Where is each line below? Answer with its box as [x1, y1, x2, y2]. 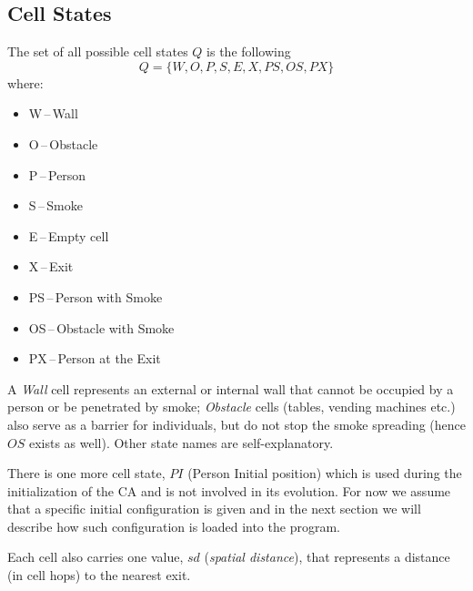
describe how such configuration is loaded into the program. [7, 516, 340, 535]
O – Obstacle [28, 134, 98, 153]
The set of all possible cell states [7, 42, 188, 61]
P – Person [28, 165, 86, 184]
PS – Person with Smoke [28, 287, 163, 306]
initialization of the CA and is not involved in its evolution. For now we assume [7, 481, 451, 500]
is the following [206, 42, 291, 61]
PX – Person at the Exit [28, 349, 161, 368]
